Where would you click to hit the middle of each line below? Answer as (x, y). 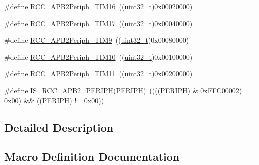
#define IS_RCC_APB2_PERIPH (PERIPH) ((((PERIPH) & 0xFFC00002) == (130, 90)
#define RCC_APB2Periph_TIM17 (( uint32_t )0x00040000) (98, 23)
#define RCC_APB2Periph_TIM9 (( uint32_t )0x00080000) (97, 40)
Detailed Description (59, 127)
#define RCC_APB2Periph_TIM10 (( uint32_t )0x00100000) (98, 57)
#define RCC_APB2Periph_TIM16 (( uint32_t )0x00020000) (98, 6)
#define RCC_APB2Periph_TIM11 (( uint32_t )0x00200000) (98, 74)
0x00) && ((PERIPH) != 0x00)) (54, 100)
